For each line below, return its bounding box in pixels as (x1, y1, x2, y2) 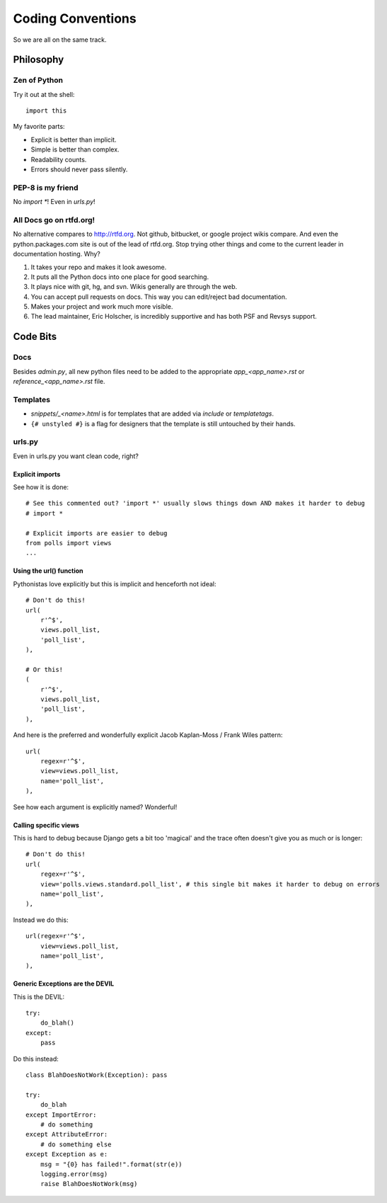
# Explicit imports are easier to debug (25, 529, 168, 537)
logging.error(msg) (40, 1170, 108, 1178)
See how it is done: (13, 483, 69, 491)
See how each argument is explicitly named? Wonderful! (13, 802, 178, 811)
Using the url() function (13, 566, 84, 575)
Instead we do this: (13, 916, 69, 924)
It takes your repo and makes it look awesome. (30, 263, 167, 271)
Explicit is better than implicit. (30, 135, 117, 144)
